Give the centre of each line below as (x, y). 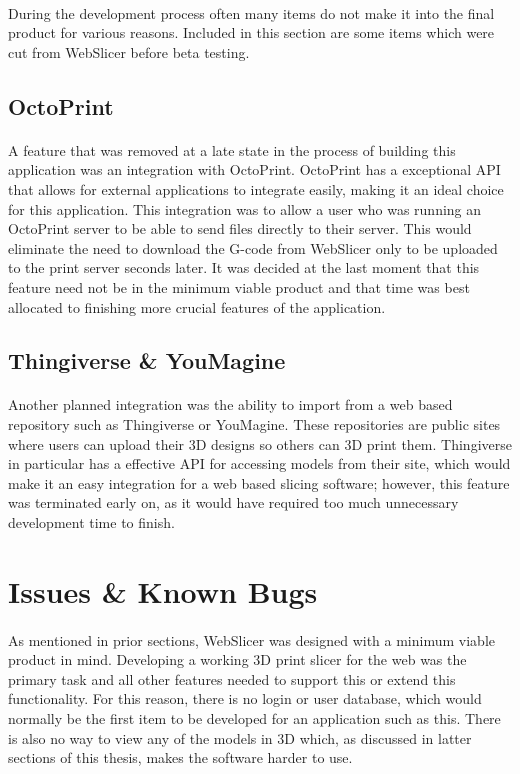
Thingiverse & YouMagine (147, 360)
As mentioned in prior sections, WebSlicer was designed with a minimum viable (251, 639)
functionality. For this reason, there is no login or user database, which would (245, 698)
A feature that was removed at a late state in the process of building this (232, 149)
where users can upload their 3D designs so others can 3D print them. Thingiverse (260, 443)
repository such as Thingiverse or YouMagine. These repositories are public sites (254, 424)
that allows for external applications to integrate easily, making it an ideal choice (256, 188)
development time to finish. (91, 522)
